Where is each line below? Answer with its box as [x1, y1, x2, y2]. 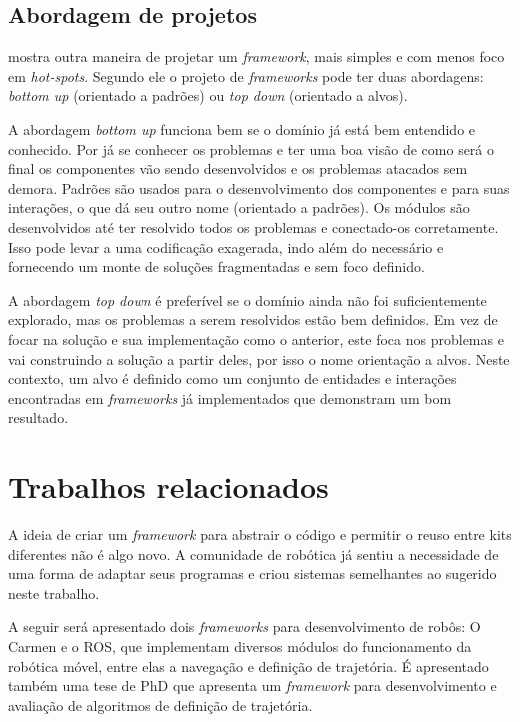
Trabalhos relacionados [8, 466, 329, 507]
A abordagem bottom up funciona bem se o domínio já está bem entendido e [8, 118, 476, 139]
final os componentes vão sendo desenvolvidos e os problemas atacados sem [8, 158, 468, 179]
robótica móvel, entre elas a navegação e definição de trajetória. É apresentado [8, 655, 489, 676]
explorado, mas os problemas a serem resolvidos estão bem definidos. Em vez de [8, 309, 498, 330]
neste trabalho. [8, 582, 100, 603]
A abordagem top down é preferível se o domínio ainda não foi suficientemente [8, 289, 487, 310]
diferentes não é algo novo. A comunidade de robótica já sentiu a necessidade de [8, 543, 499, 564]
